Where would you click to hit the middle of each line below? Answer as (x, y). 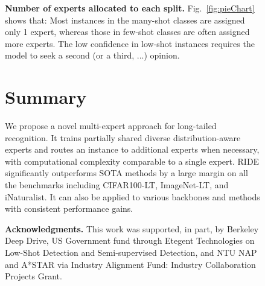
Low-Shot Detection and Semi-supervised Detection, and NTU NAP (131, 253)
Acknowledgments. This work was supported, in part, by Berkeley (132, 228)
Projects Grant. (34, 276)
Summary (46, 97)
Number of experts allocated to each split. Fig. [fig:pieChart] (130, 8)
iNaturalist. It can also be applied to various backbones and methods (132, 196)
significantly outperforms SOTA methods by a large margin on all (126, 173)
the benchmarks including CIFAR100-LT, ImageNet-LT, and (117, 185)
